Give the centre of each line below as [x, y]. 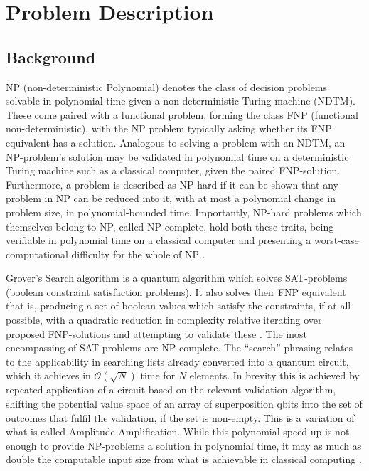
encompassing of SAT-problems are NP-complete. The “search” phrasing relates [180, 348]
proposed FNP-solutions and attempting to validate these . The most [156, 333]
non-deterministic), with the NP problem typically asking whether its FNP [169, 128]
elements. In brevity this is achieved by [274, 375]
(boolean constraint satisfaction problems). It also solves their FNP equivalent [176, 291]
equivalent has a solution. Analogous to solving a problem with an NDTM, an [176, 142]
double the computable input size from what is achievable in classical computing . [184, 459]
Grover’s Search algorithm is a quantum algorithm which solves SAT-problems [177, 278]
